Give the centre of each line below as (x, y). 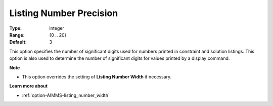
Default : (18, 42)
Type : (16, 28)
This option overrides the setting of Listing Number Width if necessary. (97, 77)
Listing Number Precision (64, 13)
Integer (57, 28)
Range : (17, 35)
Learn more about (29, 86)
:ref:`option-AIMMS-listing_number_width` (66, 95)
